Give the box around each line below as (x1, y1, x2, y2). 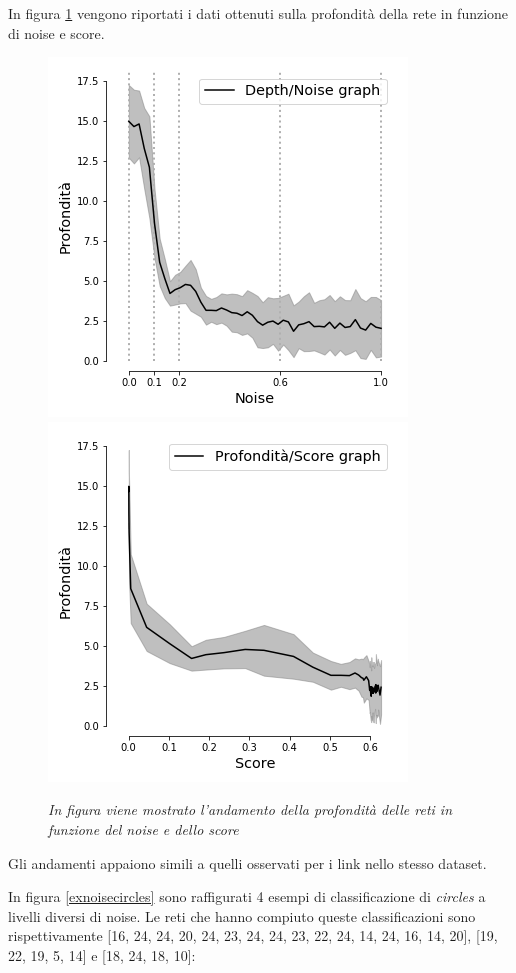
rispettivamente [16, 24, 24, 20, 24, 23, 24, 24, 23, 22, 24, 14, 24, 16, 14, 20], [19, (8, 925, 498, 946)
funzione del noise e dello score (48, 818, 239, 839)
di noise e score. (8, 22, 105, 43)
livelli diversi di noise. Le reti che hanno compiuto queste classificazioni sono (8, 905, 476, 926)
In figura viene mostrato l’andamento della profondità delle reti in (48, 799, 453, 820)
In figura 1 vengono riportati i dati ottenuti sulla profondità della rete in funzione (8, 3, 509, 23)
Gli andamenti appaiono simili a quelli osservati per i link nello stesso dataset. (8, 852, 487, 873)
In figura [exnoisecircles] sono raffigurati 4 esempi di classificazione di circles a (8, 886, 486, 907)
